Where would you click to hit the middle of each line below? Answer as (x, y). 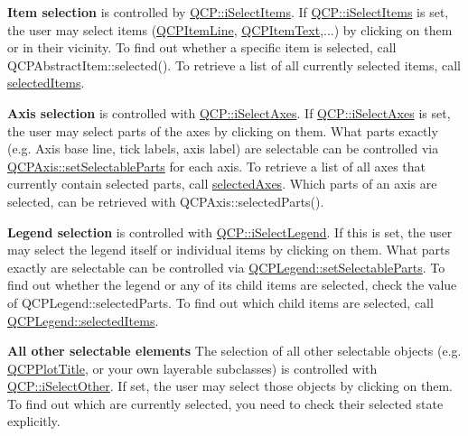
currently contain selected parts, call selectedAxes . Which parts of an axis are (222, 184)
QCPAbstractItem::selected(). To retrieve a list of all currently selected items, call (234, 65)
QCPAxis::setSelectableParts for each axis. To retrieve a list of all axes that (216, 166)
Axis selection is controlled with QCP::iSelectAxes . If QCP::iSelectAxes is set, (229, 112)
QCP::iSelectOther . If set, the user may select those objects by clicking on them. (230, 386)
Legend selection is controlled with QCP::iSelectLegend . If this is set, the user (230, 232)
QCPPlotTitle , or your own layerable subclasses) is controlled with (192, 368)
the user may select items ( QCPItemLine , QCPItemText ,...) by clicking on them (230, 29)
